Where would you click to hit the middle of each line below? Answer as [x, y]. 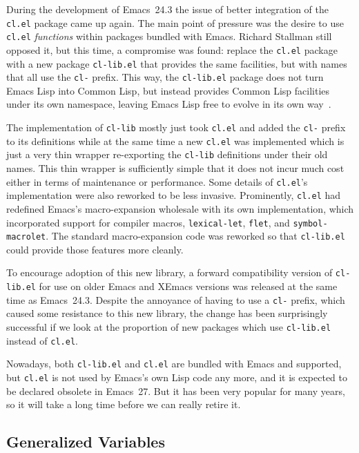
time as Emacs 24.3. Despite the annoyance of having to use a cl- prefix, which [176, 299]
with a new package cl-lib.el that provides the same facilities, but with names [177, 63]
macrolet [26, 237]
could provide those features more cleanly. [95, 249]
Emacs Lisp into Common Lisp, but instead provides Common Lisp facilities [168, 90]
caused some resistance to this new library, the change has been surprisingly [167, 313]
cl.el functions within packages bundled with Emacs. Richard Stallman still [169, 36]
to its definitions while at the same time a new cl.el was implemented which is [175, 141]
